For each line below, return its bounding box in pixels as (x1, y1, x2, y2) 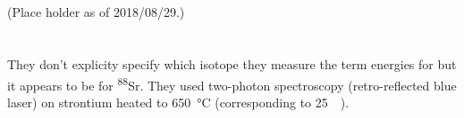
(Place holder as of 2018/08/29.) (7, 3, 185, 21)
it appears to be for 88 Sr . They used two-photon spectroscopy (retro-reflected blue (7, 73, 457, 94)
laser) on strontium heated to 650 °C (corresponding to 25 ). (7, 92, 350, 111)
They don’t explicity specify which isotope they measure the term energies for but (7, 54, 457, 73)
